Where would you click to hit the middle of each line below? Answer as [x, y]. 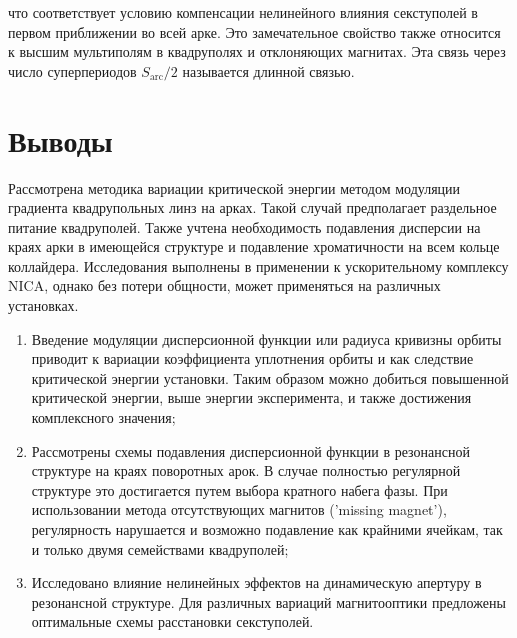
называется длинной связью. [268, 70]
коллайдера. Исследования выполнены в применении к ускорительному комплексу [258, 265]
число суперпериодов [72, 70]
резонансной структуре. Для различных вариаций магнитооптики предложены [268, 601]
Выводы [60, 139]
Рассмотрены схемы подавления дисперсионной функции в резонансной [250, 450]
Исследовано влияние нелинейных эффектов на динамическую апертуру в [256, 582]
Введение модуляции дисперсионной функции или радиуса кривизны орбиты [266, 338]
